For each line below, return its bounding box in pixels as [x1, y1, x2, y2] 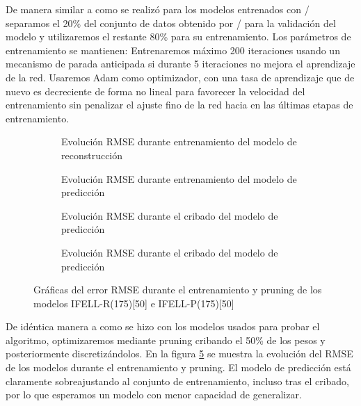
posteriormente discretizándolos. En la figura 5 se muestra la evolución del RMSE [6, 346, 353, 361]
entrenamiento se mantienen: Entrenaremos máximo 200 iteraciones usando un [6, 42, 340, 57]
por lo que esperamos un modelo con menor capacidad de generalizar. [6, 387, 302, 402]
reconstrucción [61, 147, 123, 162]
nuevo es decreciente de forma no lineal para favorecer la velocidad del [6, 83, 305, 98]
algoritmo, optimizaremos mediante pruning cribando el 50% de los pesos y [6, 332, 326, 347]
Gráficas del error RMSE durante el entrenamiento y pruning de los [33, 282, 322, 297]
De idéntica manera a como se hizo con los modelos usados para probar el [6, 319, 320, 334]
